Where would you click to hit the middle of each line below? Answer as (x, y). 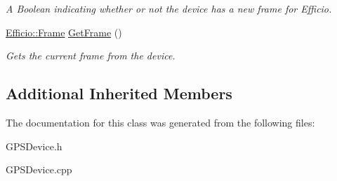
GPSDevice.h (34, 146)
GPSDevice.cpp (39, 169)
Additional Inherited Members (119, 93)
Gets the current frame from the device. (91, 56)
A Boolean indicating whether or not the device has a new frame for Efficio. (169, 8)
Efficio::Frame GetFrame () (64, 32)
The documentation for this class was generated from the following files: (160, 122)
